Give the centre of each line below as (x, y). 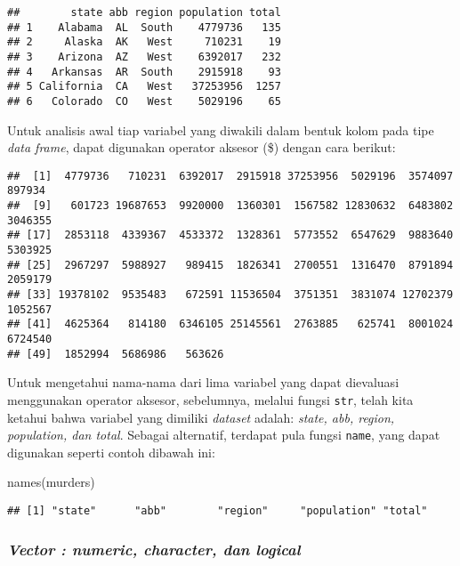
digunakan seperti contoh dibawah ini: (111, 452)
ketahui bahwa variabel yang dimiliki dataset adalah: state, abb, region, (201, 417)
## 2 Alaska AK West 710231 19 (144, 42)
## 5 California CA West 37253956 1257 (144, 87)
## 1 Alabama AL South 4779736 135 (144, 27)
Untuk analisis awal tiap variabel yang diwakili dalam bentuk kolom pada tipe (221, 129)
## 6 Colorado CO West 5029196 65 (144, 101)
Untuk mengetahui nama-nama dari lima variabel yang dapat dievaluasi (203, 382)
